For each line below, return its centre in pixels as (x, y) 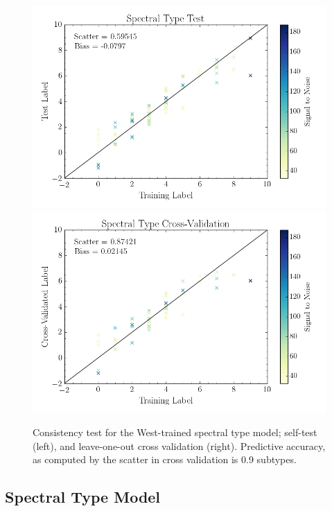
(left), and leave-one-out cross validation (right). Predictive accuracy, (179, 445)
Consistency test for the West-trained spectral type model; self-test (175, 432)
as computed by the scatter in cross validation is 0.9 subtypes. (165, 459)
